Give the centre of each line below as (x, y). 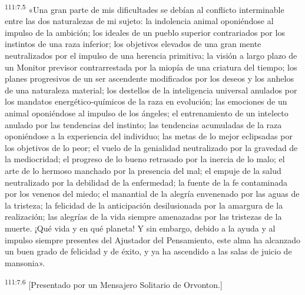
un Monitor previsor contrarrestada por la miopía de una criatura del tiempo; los (151, 67)
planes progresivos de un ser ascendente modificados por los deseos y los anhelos (149, 78)
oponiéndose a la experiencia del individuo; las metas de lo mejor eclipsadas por (149, 136)
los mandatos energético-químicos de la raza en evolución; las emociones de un (146, 101)
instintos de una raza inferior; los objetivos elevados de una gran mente (133, 44)
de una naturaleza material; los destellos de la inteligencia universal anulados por (151, 90)
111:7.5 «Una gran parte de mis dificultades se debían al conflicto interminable (145, 9)
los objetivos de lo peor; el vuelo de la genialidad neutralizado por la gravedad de (151, 147)
